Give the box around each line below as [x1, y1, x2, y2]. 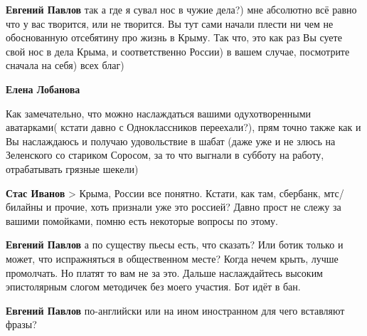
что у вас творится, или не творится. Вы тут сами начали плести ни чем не [6, 16, 334, 31]
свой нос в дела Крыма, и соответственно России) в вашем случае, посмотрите [6, 43, 350, 58]
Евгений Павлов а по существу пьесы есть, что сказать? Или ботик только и [6, 237, 344, 252]
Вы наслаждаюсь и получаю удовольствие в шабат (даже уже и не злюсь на [6, 133, 336, 148]
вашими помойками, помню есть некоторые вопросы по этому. [6, 213, 278, 228]
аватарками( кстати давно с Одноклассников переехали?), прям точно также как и [6, 120, 361, 135]
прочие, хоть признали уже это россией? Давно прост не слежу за [55, 199, 341, 214]
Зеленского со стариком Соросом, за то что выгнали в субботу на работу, [6, 147, 324, 162]
